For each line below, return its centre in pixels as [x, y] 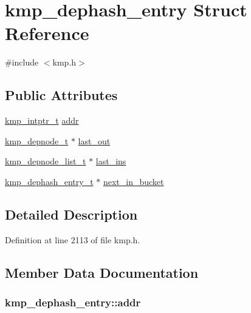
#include [22, 62]
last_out [94, 140]
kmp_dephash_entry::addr [73, 302]
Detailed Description [71, 214]
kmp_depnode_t [37, 140]
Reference [47, 33]
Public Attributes [61, 95]
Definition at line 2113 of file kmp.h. [73, 239]
